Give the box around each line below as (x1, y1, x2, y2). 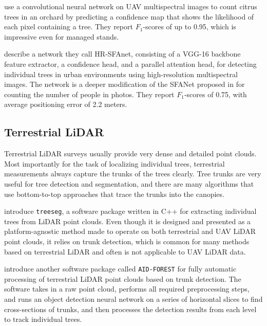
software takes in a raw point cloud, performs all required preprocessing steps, (4, 283, 250, 294)
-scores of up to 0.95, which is (143, 21, 236, 32)
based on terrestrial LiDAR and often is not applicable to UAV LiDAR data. (4, 246, 246, 257)
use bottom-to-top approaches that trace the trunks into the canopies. (4, 188, 224, 199)
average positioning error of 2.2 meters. (4, 99, 127, 110)
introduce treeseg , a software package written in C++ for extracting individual (4, 206, 257, 216)
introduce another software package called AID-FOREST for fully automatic (4, 263, 237, 274)
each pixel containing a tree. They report (4, 21, 133, 32)
